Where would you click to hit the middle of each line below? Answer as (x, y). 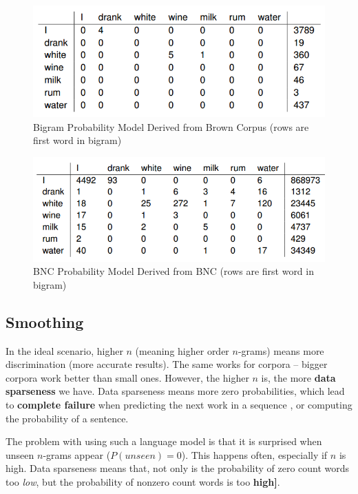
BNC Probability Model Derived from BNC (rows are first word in (173, 271)
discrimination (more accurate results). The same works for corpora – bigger (167, 364)
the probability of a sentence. (67, 418)
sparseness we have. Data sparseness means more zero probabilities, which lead (175, 391)
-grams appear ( (77, 454)
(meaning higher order (182, 350)
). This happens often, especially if (254, 454)
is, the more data (298, 377)
